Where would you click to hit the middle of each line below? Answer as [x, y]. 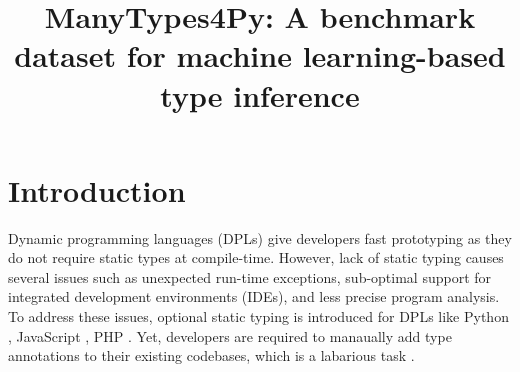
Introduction [97, 189]
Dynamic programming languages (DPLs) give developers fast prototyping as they [260, 237]
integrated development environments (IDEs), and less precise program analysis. [254, 296]
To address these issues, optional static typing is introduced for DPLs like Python [258, 316]
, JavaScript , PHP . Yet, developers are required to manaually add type [230, 335]
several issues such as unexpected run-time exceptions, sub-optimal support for [250, 276]
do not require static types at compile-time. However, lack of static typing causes [256, 257]
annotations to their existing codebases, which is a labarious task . [211, 355]
